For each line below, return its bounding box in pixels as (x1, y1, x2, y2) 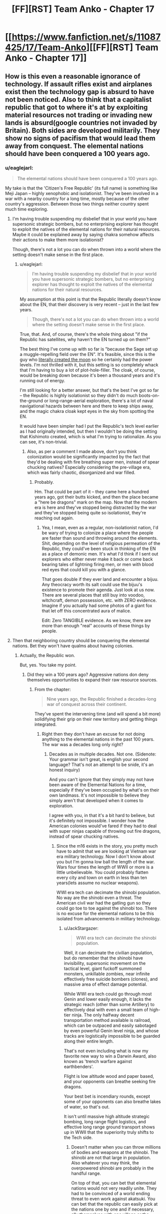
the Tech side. (64, 1134, 93, 1140)
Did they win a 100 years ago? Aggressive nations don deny (27, 671, 149, 677)
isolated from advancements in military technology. (56, 915, 161, 921)
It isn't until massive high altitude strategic (64, 1113, 150, 1119)
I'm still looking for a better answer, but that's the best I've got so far (19, 387, 159, 393)
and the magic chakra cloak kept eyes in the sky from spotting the (19, 408, 155, 414)
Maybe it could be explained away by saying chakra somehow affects (12, 231, 154, 237)
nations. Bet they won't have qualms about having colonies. (12, 643, 134, 649)
